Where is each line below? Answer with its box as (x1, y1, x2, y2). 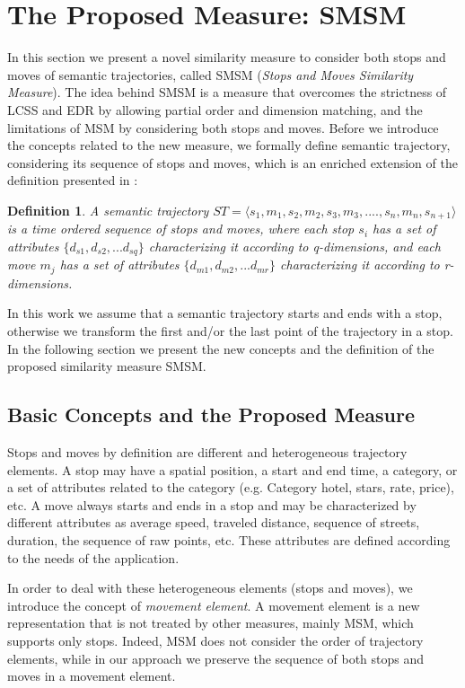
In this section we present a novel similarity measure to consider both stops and (7, 48, 446, 66)
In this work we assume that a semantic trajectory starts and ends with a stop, (7, 304, 443, 322)
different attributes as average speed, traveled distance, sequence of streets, (7, 513, 420, 532)
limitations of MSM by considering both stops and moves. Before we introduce (7, 118, 439, 137)
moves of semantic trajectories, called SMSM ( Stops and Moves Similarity (7, 65, 414, 84)
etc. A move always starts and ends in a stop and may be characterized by (7, 495, 417, 514)
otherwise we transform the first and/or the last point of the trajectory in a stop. (7, 322, 453, 340)
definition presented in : (7, 171, 138, 190)
